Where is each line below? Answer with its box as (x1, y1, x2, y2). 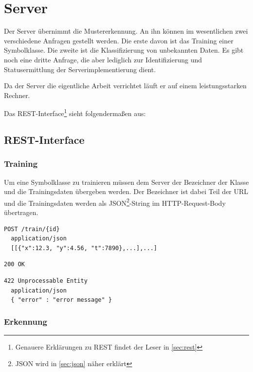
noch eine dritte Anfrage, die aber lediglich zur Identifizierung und (4, 54, 202, 64)
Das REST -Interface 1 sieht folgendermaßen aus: (4, 107, 146, 118)
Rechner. (4, 90, 30, 100)
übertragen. (4, 207, 38, 217)
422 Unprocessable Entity (4, 277, 88, 284)
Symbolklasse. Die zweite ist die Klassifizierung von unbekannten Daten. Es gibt (4, 45, 244, 55)
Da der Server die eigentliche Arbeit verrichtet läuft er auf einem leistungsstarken (4, 80, 247, 91)
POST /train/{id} (4, 225, 60, 233)
